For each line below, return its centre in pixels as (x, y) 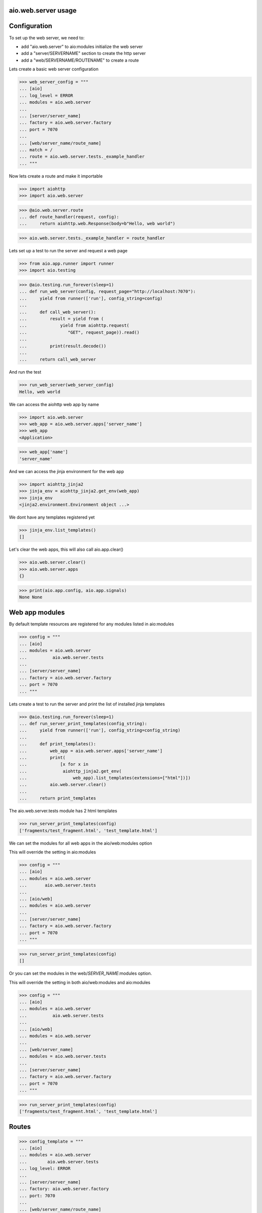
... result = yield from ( (61, 319)
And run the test (25, 372)
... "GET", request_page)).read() (79, 332)
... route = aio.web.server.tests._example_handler (82, 157)
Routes (20, 1127)
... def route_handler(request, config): (69, 217)
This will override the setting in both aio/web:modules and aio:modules (80, 982)
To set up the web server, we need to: (47, 38)
